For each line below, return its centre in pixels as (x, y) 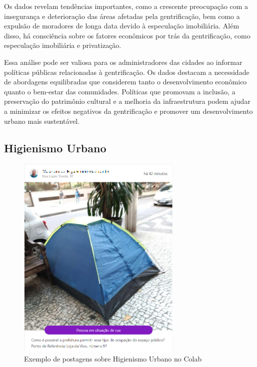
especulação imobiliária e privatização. (63, 45)
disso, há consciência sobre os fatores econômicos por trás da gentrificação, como (127, 35)
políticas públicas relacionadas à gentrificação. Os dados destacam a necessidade (127, 72)
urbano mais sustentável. (42, 121)
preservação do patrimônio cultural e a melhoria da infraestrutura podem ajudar (127, 101)
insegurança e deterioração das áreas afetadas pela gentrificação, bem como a (122, 16)
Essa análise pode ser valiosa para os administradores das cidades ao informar (123, 62)
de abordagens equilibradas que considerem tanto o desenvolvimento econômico (125, 82)
